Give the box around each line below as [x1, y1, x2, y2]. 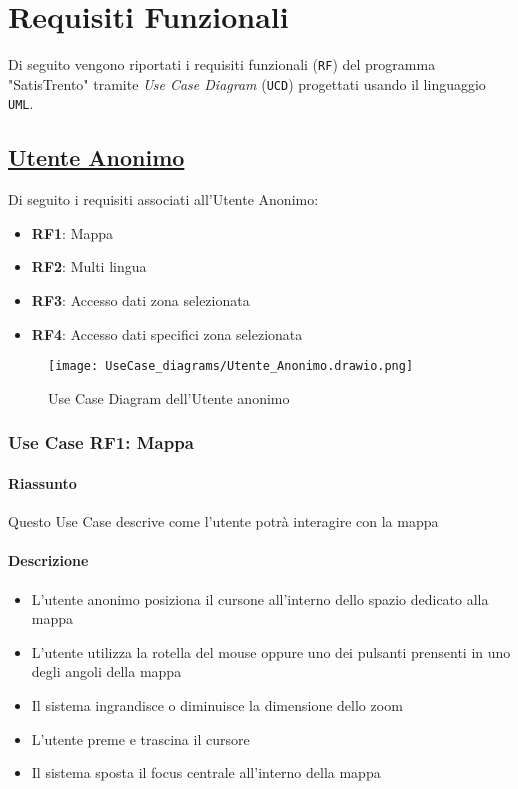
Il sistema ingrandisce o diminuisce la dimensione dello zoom [31, 694, 403, 715]
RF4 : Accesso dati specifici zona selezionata [31, 323, 303, 344]
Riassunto [8, 472, 77, 493]
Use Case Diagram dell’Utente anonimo [48, 387, 290, 408]
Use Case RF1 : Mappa [8, 430, 194, 455]
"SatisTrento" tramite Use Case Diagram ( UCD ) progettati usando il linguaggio [8, 73, 486, 94]
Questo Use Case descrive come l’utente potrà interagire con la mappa [8, 511, 439, 532]
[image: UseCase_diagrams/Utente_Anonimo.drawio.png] [48, 359, 414, 374]
